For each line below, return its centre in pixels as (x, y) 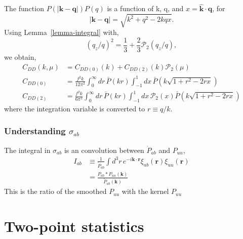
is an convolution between (104, 150)
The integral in (27, 150)
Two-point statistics (74, 226)
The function (24, 8)
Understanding (35, 131)
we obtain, (20, 57)
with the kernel (145, 191)
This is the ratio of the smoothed (55, 191)
